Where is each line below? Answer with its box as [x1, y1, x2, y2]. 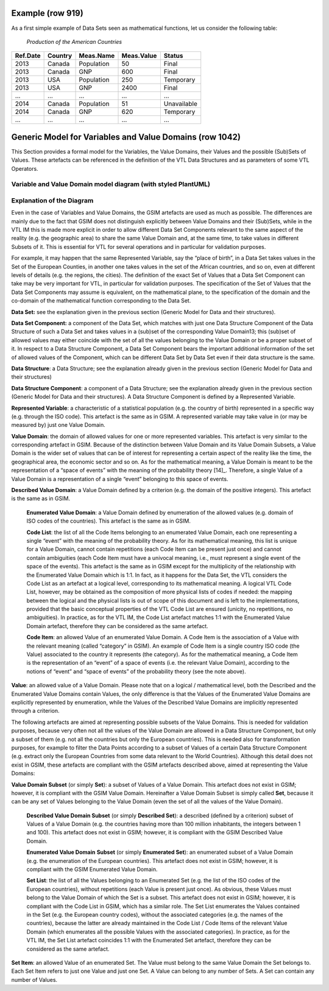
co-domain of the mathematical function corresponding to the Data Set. [11, 297, 191, 304]
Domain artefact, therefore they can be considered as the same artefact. [26, 622, 208, 629]
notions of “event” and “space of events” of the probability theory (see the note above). [26, 668, 246, 675]
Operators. [11, 165, 39, 172]
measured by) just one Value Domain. [11, 421, 106, 429]
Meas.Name [79, 52, 115, 60]
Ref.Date [15, 52, 41, 60]
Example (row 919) [11, 8, 83, 18]
